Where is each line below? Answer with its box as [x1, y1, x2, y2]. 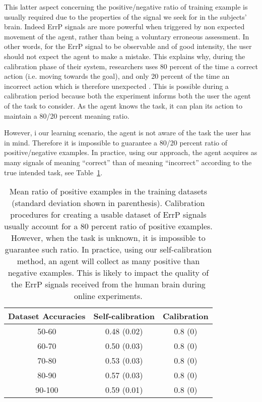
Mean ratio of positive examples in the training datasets [9, 185, 208, 197]
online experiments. [74, 290, 143, 302]
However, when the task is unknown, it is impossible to [11, 232, 206, 244]
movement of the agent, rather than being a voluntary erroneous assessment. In [4, 31, 249, 41]
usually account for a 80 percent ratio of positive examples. [4, 220, 213, 232]
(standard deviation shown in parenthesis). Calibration [12, 197, 205, 209]
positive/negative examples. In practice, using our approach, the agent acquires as [4, 147, 257, 158]
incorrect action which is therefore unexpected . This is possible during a [4, 80, 229, 91]
